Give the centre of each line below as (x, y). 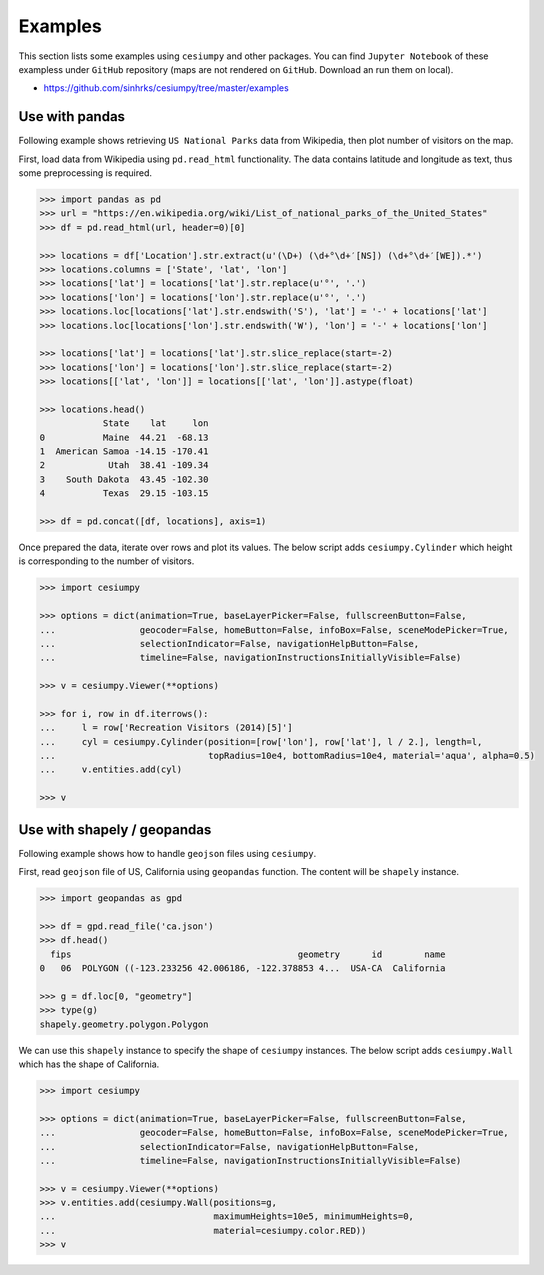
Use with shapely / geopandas (115, 829)
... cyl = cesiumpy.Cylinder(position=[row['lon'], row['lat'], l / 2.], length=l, (261, 741)
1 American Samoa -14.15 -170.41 (124, 451)
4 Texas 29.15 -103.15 (124, 493)
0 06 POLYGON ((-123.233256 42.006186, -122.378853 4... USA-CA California (242, 968)
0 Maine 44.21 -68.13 (124, 437)
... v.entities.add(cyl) (111, 769)
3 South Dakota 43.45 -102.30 (124, 479)
